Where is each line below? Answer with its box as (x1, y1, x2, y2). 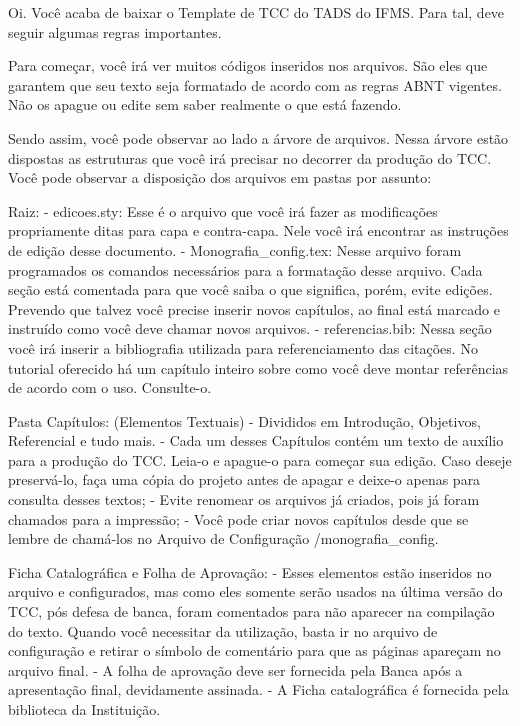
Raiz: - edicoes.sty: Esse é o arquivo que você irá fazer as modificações (8, 200, 438, 221)
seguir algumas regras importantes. (8, 21, 222, 42)
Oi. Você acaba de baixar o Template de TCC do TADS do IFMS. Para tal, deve (8, 2, 505, 22)
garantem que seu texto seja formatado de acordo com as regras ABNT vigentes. (8, 74, 502, 95)
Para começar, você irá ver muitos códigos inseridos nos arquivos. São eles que (8, 55, 488, 76)
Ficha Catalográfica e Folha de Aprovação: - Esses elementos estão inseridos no (8, 561, 492, 582)
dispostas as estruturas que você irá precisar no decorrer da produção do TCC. (8, 147, 492, 168)
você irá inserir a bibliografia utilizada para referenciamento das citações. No (8, 337, 478, 358)
